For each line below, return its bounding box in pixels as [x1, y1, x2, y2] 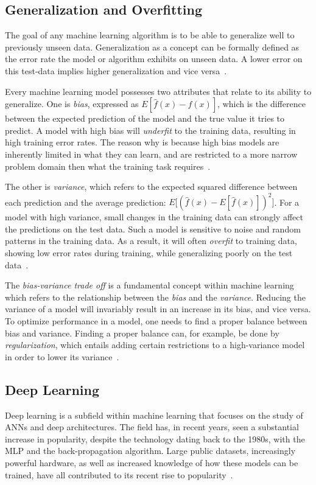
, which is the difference [217, 97, 306, 110]
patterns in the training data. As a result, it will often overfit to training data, [5, 234, 297, 247]
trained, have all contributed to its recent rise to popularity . [5, 468, 233, 481]
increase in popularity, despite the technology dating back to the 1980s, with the [5, 432, 305, 445]
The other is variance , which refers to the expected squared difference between [5, 180, 298, 193]
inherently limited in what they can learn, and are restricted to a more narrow [5, 147, 298, 160]
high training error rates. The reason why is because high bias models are [5, 136, 279, 148]
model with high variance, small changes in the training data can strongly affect [5, 211, 303, 223]
